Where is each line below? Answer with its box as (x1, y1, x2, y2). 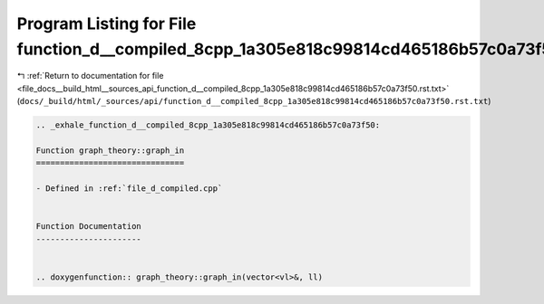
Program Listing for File (16, 14, 197, 33)
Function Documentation (35, 222, 142, 232)
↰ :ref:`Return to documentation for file (16, 71, 164, 81)
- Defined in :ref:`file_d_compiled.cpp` (35, 184, 223, 194)
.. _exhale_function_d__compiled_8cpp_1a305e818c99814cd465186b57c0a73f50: (35, 120, 381, 130)
